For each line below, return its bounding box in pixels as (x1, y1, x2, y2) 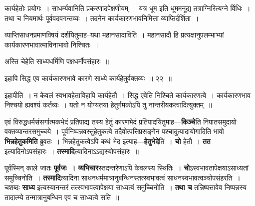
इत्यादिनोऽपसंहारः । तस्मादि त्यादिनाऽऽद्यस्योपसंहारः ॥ (4, 145, 139, 156)
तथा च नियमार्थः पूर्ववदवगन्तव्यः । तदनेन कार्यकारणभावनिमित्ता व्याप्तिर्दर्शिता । (4, 12, 199, 23)
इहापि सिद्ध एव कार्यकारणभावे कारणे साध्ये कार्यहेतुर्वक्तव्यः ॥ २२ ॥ (4, 72, 172, 83)
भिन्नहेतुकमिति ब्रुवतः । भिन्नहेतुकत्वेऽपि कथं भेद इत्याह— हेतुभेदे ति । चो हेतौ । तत (4, 135, 211, 146)
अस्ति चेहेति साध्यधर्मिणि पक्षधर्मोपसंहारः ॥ (4, 56, 109, 66)
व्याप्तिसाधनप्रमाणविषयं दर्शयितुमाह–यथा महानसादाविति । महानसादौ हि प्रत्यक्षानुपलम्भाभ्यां (4, 29, 224, 40)
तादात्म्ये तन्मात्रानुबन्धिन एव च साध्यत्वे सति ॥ (4, 191, 119, 202)
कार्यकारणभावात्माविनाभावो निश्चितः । (4, 39, 99, 49)
